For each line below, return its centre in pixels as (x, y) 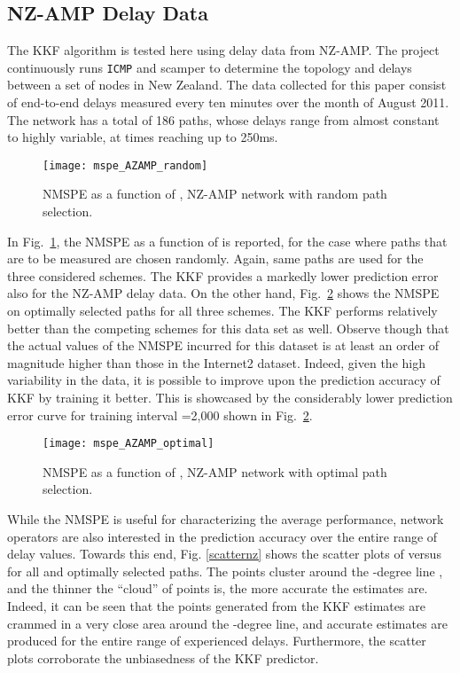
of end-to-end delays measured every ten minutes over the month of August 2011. (228, 102)
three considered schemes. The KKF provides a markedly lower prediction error (223, 275)
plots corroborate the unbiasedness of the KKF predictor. (163, 657)
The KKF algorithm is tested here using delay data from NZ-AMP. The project (223, 50)
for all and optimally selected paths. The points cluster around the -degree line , (225, 571)
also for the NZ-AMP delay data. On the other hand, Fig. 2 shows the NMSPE (223, 293)
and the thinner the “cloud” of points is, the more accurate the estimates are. (218, 588)
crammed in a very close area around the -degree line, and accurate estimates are (228, 623)
